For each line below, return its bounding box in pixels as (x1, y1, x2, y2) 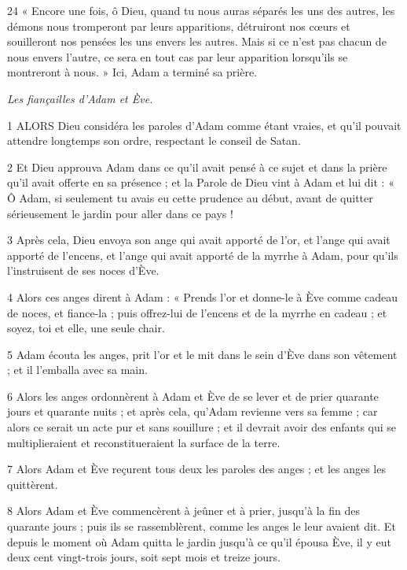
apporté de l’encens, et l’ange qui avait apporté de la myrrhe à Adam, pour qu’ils (7, 246, 398, 263)
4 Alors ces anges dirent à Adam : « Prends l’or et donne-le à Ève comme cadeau (7, 288, 398, 305)
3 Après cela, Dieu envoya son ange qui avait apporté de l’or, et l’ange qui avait (7, 231, 390, 248)
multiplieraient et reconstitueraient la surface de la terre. (7, 434, 280, 450)
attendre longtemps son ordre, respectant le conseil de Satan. (7, 132, 301, 149)
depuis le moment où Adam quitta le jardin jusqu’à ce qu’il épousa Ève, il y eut (7, 533, 391, 550)
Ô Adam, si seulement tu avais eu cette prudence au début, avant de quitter (7, 189, 373, 205)
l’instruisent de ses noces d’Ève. (7, 262, 159, 279)
